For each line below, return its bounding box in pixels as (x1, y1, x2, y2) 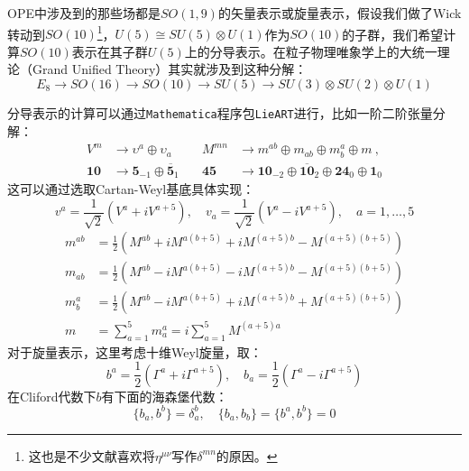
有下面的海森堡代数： (101, 386, 228, 405)
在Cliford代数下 (7, 386, 97, 405)
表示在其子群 (71, 42, 148, 60)
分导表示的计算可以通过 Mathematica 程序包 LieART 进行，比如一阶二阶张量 (7, 104, 433, 123)
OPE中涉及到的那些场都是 (7, 4, 161, 22)
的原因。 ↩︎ (216, 446, 278, 465)
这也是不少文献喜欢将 (28, 446, 155, 465)
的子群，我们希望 (342, 24, 444, 43)
